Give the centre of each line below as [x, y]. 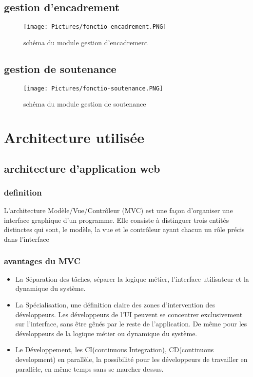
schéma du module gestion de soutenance [85, 104]
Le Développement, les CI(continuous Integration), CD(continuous [115, 350]
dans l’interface [27, 239]
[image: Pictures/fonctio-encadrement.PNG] [95, 27]
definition [23, 192]
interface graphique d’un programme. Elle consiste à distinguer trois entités [117, 220]
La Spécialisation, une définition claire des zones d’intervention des [115, 305]
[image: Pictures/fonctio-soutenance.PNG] [93, 88]
